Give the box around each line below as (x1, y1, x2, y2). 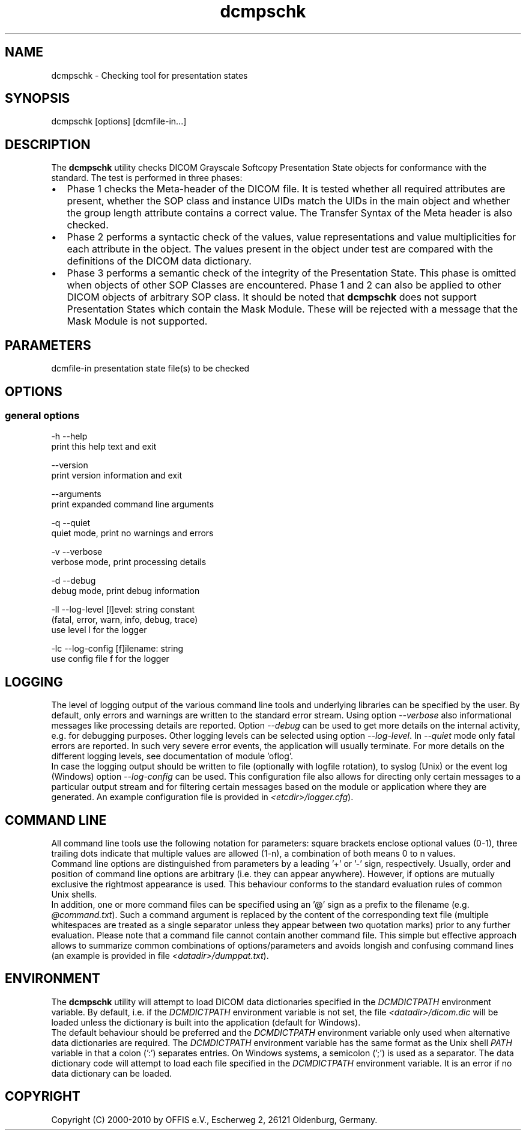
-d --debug (51, 575, 96, 586)
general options (5, 409, 80, 421)
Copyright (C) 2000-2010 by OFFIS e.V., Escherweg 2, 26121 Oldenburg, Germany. (51, 1114, 378, 1125)
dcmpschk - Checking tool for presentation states (51, 70, 248, 81)
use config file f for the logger (51, 653, 169, 664)
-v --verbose (51, 546, 103, 557)
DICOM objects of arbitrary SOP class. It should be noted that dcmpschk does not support (67, 291, 477, 304)
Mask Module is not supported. (67, 315, 208, 328)
